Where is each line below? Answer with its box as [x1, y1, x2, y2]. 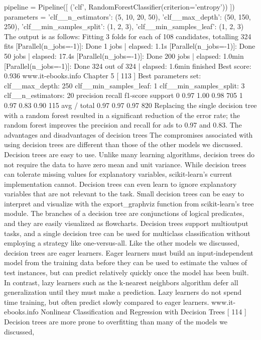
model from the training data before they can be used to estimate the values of [4, 257, 247, 268]
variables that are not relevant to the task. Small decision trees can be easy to [4, 188, 244, 199]
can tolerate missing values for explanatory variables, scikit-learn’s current [4, 169, 232, 179]
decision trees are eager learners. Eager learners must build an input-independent [4, 247, 253, 258]
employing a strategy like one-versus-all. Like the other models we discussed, [4, 238, 239, 248]
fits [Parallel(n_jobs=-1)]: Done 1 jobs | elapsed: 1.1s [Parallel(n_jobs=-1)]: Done [4, 41, 255, 51]
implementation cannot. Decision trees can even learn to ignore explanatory [4, 178, 237, 189]
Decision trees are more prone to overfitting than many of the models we [4, 316, 228, 326]
